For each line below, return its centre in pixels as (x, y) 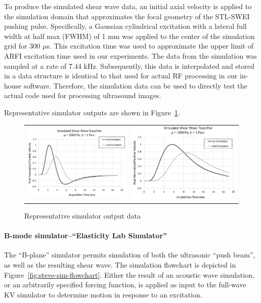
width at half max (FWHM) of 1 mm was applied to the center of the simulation (129, 36)
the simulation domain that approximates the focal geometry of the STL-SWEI (127, 16)
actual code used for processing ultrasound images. (83, 95)
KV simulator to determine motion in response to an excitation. (103, 294)
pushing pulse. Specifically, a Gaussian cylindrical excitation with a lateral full (125, 26)
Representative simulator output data (82, 215)
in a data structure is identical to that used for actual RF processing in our (121, 76)
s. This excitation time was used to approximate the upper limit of (150, 46)
